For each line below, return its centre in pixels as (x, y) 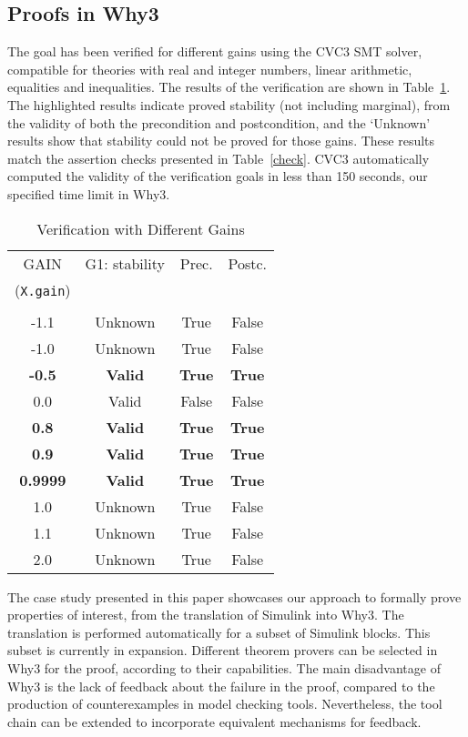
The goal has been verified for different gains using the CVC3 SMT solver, (215, 51)
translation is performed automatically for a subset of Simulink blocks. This (219, 632)
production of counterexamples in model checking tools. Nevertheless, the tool (225, 704)
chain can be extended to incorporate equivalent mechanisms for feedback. (214, 721)
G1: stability (125, 263)
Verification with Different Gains (141, 228)
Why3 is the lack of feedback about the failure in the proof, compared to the (221, 686)
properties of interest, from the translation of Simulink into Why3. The (206, 615)
